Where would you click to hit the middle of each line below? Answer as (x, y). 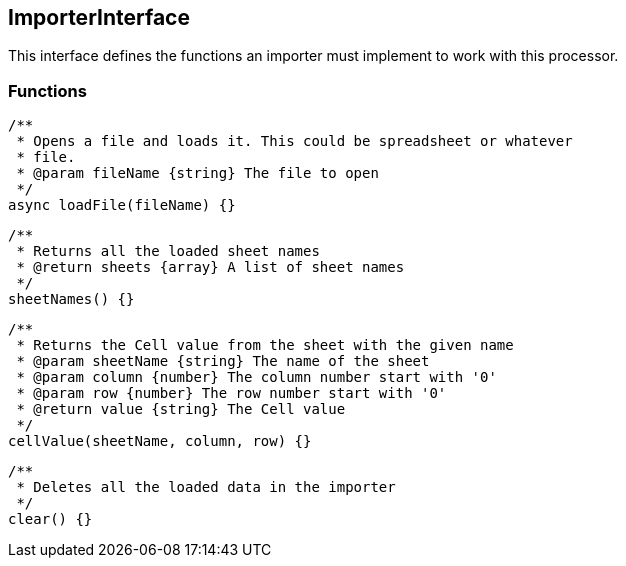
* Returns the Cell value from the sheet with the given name (265, 345)
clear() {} (50, 519)
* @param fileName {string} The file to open (197, 173)
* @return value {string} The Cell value (181, 409)
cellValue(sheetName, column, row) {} (160, 441)
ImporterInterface (99, 17)
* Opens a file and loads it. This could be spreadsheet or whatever (294, 141)
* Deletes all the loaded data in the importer (206, 487)
